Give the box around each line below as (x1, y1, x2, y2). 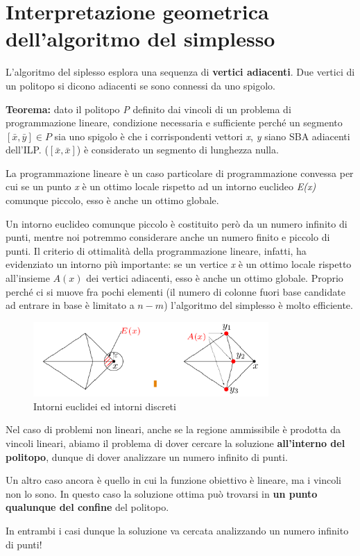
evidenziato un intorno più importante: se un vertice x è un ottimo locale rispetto (6, 257, 352, 271)
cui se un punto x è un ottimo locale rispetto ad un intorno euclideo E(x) (6, 179, 316, 194)
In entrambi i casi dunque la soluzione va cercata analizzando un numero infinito (6, 523, 349, 537)
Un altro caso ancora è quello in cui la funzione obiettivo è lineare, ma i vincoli (6, 473, 341, 487)
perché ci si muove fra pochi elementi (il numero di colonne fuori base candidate (6, 284, 345, 298)
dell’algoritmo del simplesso (6, 24, 275, 53)
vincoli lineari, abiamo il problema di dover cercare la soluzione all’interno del (6, 435, 345, 450)
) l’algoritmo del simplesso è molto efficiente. (164, 298, 353, 312)
